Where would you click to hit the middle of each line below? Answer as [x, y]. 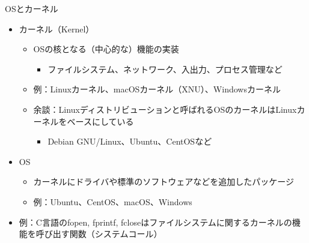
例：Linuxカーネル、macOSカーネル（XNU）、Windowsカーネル [157, 89]
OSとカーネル [32, 8]
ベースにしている [100, 121]
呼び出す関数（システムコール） [99, 234]
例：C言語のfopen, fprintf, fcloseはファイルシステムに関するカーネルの [155, 222]
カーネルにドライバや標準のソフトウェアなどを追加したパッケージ [164, 181]
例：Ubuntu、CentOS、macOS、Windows [113, 201]
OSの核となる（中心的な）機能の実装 [106, 49]
